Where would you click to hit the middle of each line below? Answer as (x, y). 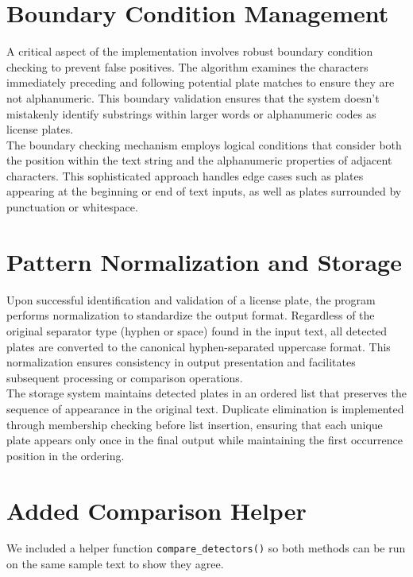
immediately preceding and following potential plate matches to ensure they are (201, 82)
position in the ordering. (66, 455)
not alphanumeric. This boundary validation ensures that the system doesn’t (193, 97)
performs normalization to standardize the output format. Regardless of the (191, 315)
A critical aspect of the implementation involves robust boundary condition (190, 51)
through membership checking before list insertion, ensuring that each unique (195, 424)
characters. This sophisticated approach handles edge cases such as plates (185, 175)
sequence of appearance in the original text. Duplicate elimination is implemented (205, 408)
